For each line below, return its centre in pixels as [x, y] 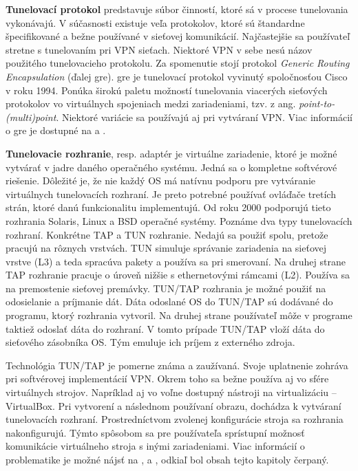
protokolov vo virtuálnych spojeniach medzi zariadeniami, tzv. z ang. [151, 103]
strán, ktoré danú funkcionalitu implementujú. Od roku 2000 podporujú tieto [168, 207]
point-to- [317, 103]
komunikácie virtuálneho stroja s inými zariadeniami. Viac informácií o [155, 446]
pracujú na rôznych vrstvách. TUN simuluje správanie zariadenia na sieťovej [166, 248]
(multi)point [31, 117]
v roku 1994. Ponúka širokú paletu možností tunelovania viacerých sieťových [167, 90]
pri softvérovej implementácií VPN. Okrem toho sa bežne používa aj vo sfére [167, 379]
